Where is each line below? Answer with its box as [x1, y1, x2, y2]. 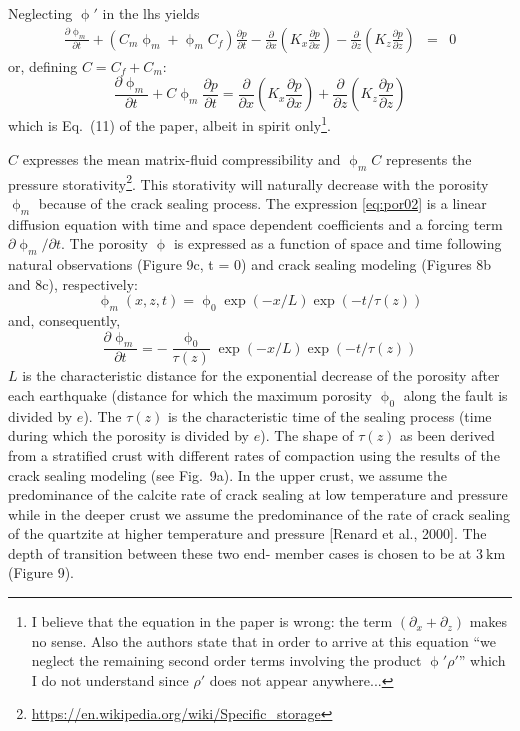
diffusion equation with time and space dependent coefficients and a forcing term [8, 213, 503, 234]
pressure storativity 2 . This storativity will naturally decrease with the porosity [8, 170, 489, 194]
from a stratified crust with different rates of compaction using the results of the [8, 444, 500, 465]
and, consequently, [8, 309, 121, 330]
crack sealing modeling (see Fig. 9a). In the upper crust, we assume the [8, 464, 447, 485]
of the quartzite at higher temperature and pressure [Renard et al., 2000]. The [8, 523, 487, 544]
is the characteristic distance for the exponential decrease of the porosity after [22, 365, 500, 386]
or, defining [8, 55, 78, 76]
